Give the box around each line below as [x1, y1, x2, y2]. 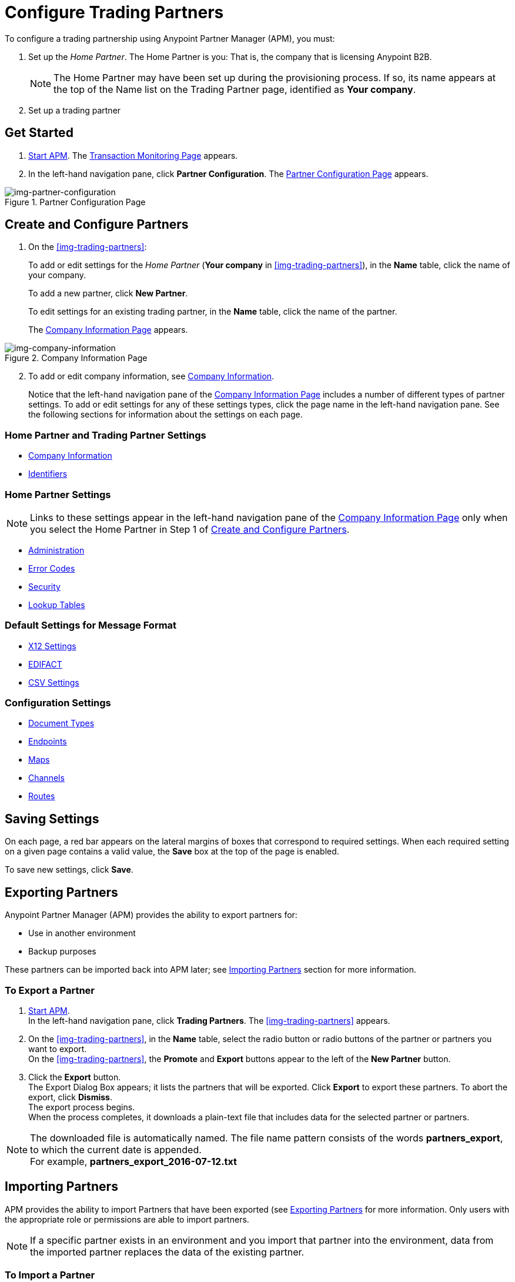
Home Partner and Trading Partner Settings [5, 429, 206, 441]
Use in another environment [28, 928, 136, 939]
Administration [28, 545, 85, 555]
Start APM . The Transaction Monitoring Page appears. [28, 150, 238, 161]
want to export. [28, 1043, 87, 1054]
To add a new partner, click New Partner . [28, 288, 188, 299]
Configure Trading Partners [5, 2, 224, 22]
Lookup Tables [28, 599, 85, 610]
